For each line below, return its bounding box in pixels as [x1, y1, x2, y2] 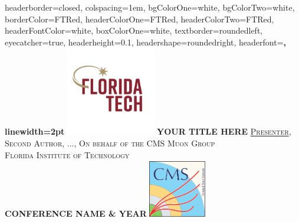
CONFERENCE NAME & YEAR [5, 207, 147, 220]
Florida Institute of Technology [5, 148, 130, 161]
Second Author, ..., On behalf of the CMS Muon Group [5, 137, 215, 149]
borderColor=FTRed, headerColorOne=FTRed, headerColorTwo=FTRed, [5, 12, 274, 25]
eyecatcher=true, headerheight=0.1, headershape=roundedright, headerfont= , [5, 35, 286, 48]
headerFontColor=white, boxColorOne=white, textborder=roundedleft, [5, 24, 263, 37]
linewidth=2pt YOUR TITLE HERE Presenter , [5, 125, 291, 138]
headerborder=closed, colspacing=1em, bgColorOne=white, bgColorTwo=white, [5, 1, 295, 13]
